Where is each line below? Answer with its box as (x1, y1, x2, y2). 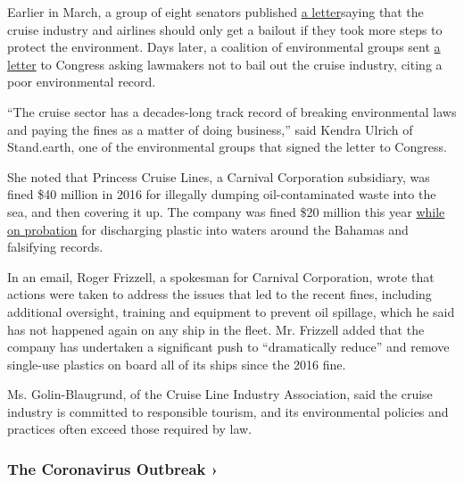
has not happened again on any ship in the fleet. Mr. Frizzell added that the (7, 320, 425, 338)
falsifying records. (7, 237, 104, 256)
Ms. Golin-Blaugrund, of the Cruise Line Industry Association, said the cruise (7, 385, 433, 403)
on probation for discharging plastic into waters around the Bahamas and (7, 220, 409, 238)
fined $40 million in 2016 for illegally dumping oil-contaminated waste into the (7, 185, 436, 204)
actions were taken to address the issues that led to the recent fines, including (7, 285, 432, 303)
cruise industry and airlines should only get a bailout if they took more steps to (7, 20, 443, 38)
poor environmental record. (7, 72, 156, 91)
